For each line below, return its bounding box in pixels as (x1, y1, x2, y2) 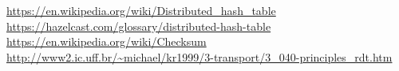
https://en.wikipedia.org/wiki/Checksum (6, 33, 207, 50)
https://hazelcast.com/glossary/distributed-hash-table (6, 17, 271, 34)
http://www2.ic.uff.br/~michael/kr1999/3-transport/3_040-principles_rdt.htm (6, 48, 393, 65)
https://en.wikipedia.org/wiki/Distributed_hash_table (6, 2, 276, 18)
